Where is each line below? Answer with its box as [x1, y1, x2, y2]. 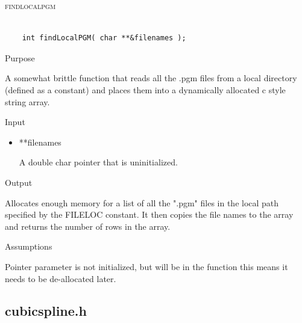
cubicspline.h [5, 301, 87, 320]
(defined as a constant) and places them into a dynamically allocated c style [5, 83, 286, 96]
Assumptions [5, 240, 52, 253]
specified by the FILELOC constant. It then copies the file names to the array [5, 208, 294, 221]
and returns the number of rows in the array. [5, 220, 171, 232]
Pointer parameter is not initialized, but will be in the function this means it [5, 260, 288, 272]
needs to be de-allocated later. [5, 272, 116, 285]
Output [5, 176, 33, 188]
